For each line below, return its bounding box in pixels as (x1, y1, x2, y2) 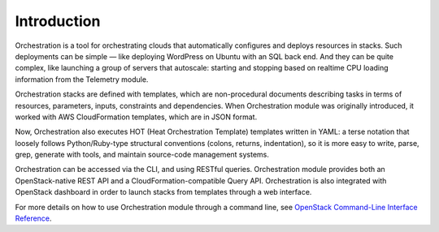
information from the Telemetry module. (15, 74, 149, 84)
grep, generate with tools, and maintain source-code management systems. (15, 150, 270, 160)
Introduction (15, 12, 101, 30)
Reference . (15, 213, 52, 223)
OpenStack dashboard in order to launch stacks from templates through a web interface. (15, 187, 312, 197)
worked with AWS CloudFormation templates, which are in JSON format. (15, 112, 258, 122)
